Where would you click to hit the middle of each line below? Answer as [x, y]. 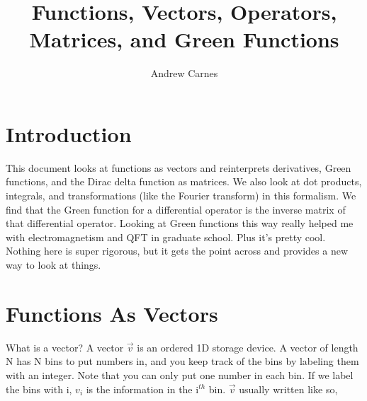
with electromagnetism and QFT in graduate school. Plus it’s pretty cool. [166, 237]
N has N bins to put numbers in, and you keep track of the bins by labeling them [182, 361]
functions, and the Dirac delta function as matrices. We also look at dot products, [184, 181]
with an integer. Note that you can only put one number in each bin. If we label [180, 374]
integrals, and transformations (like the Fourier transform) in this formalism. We [181, 196]
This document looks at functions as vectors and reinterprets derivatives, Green [179, 167]
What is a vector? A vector [65, 347]
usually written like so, [288, 389]
